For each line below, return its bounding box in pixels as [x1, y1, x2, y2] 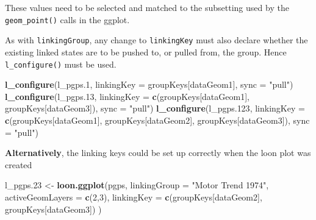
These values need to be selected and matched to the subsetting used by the [5, 1, 289, 13]
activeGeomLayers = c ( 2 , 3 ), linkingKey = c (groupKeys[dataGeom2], [5, 190, 262, 203]
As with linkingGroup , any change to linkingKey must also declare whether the [5, 34, 308, 46]
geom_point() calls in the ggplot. [5, 13, 130, 26]
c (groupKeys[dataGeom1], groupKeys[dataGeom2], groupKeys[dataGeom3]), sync [5, 113, 310, 126]
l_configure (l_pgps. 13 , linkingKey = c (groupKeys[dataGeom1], [5, 90, 250, 102]
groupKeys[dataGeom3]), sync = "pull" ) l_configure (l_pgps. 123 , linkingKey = [5, 102, 305, 115]
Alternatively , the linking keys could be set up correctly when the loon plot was [5, 146, 311, 159]
